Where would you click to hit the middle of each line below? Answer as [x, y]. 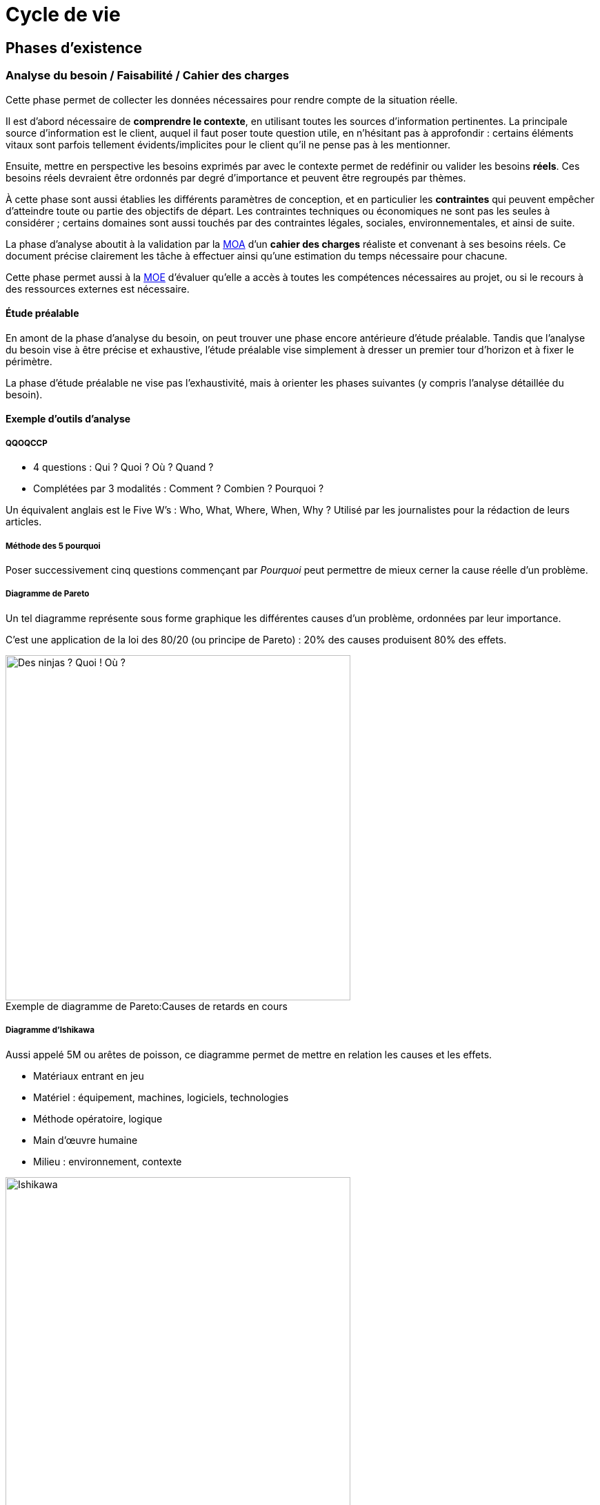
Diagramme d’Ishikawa [50, 1030]
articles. [24, 522]
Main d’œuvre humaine [86, 1140]
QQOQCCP [27, 443]
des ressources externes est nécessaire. [98, 289]
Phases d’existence [74, 48]
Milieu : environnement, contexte [108, 1161]
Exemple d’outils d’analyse [68, 419]
